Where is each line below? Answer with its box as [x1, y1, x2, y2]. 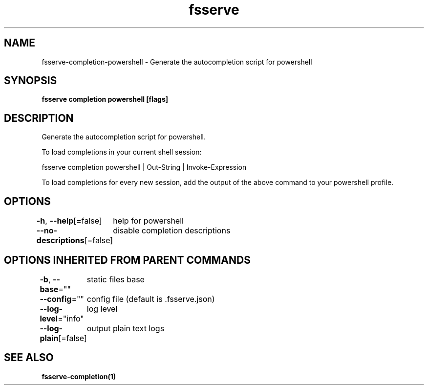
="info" [58, 313, 84, 323]
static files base [86, 274, 145, 284]
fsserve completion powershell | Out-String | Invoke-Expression [42, 163, 247, 172]
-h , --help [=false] [36, 216, 102, 226]
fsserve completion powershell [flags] [42, 95, 169, 104]
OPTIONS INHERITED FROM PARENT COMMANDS [4, 253, 251, 266]
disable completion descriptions [113, 226, 231, 236]
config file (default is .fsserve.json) [86, 294, 215, 304]
